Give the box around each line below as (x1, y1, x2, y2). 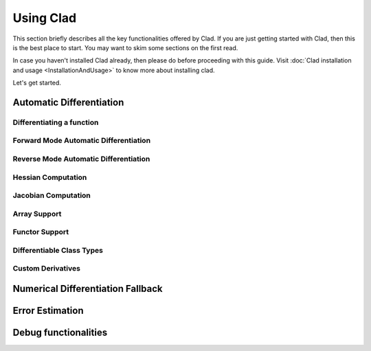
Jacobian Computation (12, 191, 91, 201)
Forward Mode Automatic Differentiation (12, 136, 151, 146)
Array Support (12, 209, 62, 218)
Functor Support (12, 227, 69, 237)
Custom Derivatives (12, 264, 80, 273)
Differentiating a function (12, 117, 99, 127)
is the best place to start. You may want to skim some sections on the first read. (12, 43, 238, 52)
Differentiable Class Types (12, 245, 103, 255)
